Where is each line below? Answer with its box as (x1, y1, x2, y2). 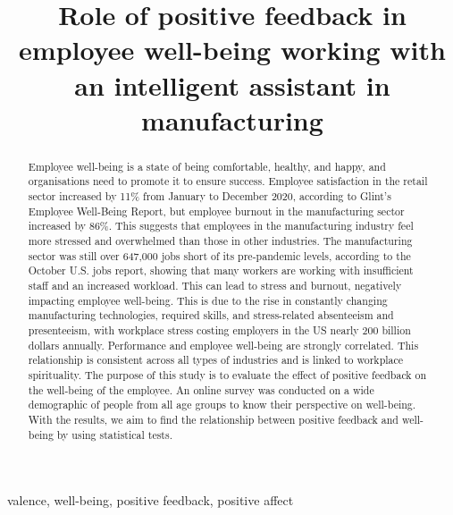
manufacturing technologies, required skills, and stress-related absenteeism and (28, 308, 394, 323)
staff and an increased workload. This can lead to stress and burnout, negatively (28, 277, 402, 292)
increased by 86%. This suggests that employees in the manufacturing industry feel (28, 218, 414, 233)
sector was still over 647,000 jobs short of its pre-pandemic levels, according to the (28, 248, 411, 263)
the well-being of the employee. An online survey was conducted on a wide (28, 382, 374, 397)
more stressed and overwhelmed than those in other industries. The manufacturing (28, 233, 413, 249)
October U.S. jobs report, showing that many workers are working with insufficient (28, 263, 414, 278)
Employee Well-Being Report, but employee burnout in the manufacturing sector (28, 203, 405, 218)
